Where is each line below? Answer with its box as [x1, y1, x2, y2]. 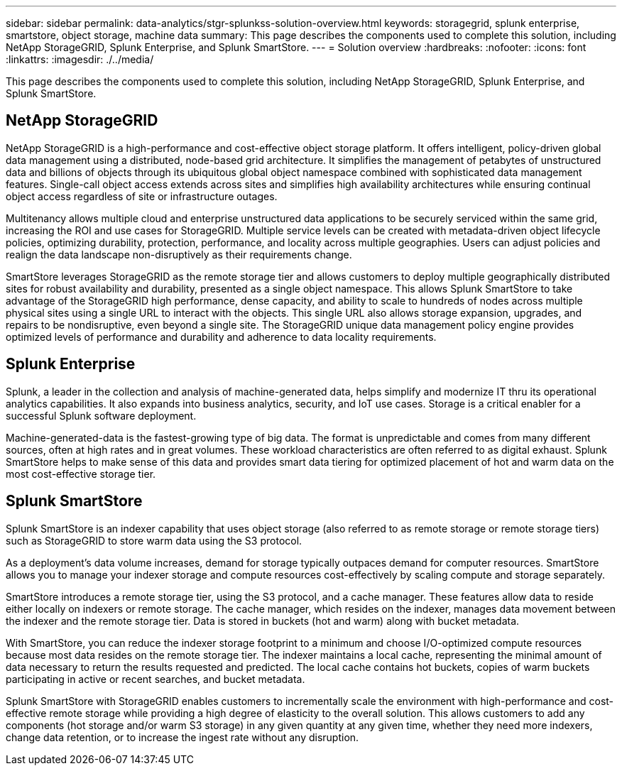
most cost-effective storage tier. [6, 467, 156, 480]
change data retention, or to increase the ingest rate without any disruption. [6, 731, 359, 743]
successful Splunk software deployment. [6, 409, 197, 422]
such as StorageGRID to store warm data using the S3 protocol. [6, 534, 302, 547]
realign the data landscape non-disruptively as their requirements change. [6, 248, 352, 261]
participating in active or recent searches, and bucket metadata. [6, 672, 305, 685]
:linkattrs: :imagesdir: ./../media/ [6, 53, 154, 65]
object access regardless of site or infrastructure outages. [6, 190, 278, 202]
